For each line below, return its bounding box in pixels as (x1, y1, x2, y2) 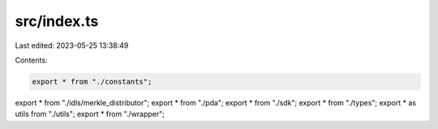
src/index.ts (15, 12, 99, 30)
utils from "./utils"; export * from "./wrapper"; (15, 110, 165, 119)
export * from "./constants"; (32, 77, 152, 86)
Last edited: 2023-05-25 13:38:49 (15, 41, 129, 50)
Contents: (15, 55, 48, 65)
